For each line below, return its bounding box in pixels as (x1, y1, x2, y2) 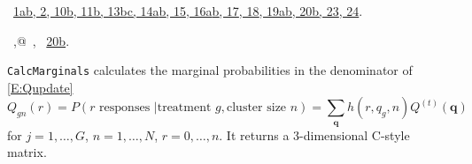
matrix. (7, 143, 47, 161)
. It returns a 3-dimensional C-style (219, 125, 410, 144)
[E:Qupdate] (7, 78, 74, 96)
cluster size (227, 101, 287, 115)
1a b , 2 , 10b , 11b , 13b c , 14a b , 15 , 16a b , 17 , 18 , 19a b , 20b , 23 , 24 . (13, 2, 363, 19)
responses (99, 101, 151, 115)
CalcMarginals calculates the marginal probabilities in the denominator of (7, 61, 413, 79)
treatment (157, 101, 212, 115)
